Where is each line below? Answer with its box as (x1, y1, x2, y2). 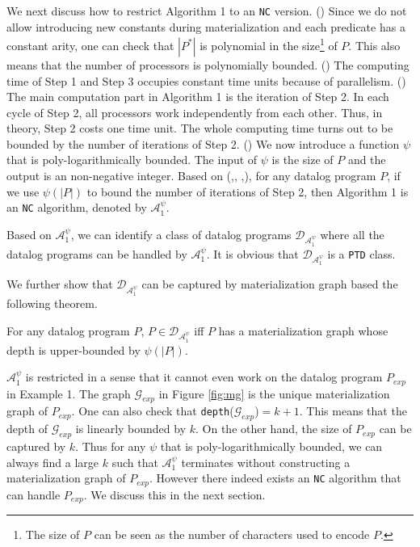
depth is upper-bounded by (6, 341, 141, 358)
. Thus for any (75, 437, 146, 454)
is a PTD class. (327, 245, 396, 262)
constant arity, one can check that (6, 36, 174, 53)
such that (111, 453, 158, 470)
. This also (348, 36, 401, 53)
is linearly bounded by (75, 420, 187, 437)
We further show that (6, 276, 113, 292)
